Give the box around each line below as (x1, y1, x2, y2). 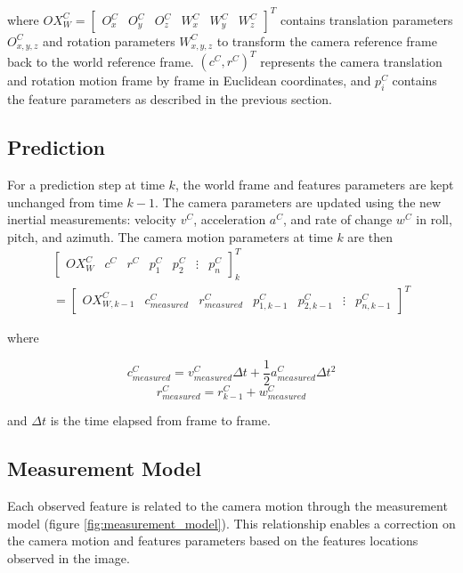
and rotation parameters (42, 31, 175, 50)
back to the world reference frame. (7, 52, 194, 70)
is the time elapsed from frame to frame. (50, 411, 271, 430)
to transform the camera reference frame (216, 31, 437, 50)
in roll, (416, 210, 452, 229)
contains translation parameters (280, 10, 453, 28)
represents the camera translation (260, 52, 443, 70)
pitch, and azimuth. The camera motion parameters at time (7, 227, 333, 246)
